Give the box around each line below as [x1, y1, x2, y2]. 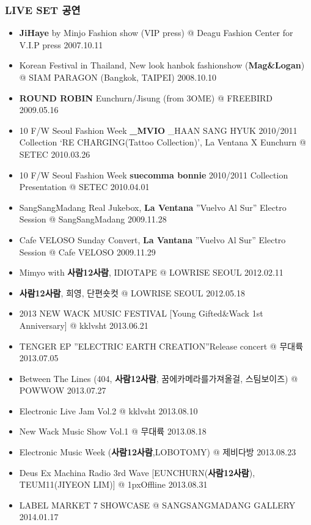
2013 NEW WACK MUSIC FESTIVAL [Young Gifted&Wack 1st [19, 307, 263, 320]
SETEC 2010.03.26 [19, 147, 90, 160]
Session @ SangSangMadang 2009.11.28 [19, 213, 167, 226]
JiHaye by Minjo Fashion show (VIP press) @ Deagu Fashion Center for [19, 26, 293, 39]
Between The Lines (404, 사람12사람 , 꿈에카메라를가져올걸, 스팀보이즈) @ [19, 372, 298, 384]
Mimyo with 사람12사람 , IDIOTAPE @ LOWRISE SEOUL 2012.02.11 [19, 266, 284, 279]
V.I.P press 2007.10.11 [19, 38, 103, 51]
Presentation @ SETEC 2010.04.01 [19, 180, 150, 193]
